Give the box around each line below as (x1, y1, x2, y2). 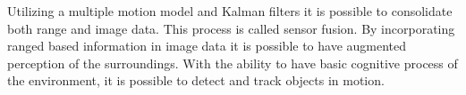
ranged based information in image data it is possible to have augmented (7, 36, 407, 55)
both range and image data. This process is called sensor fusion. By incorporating (7, 19, 455, 37)
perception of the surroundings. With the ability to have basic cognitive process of (7, 53, 458, 72)
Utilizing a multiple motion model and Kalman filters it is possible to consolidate (7, 2, 453, 20)
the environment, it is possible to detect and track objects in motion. (7, 71, 385, 90)
